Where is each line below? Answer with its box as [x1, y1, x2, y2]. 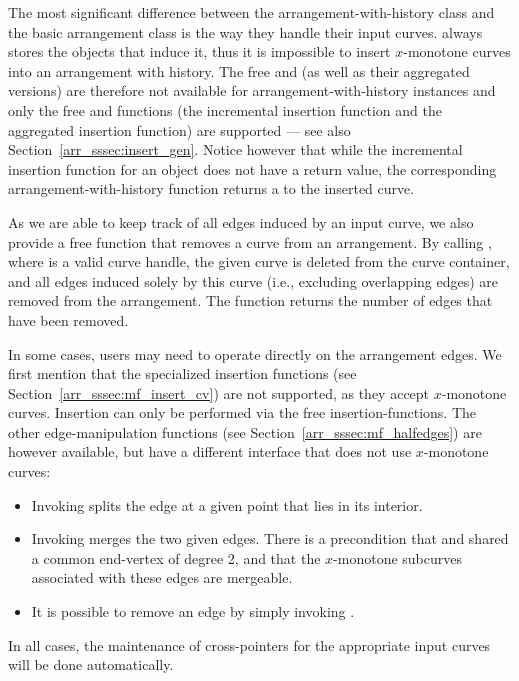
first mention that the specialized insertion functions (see [8, 363, 357, 384]
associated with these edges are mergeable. [31, 567, 293, 588]
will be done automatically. [8, 654, 174, 675]
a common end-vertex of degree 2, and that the [31, 547, 321, 568]
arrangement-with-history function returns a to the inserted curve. [8, 178, 415, 199]
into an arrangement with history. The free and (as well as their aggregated [8, 60, 470, 81]
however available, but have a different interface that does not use [8, 441, 412, 462]
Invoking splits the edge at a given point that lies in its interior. [31, 494, 423, 515]
